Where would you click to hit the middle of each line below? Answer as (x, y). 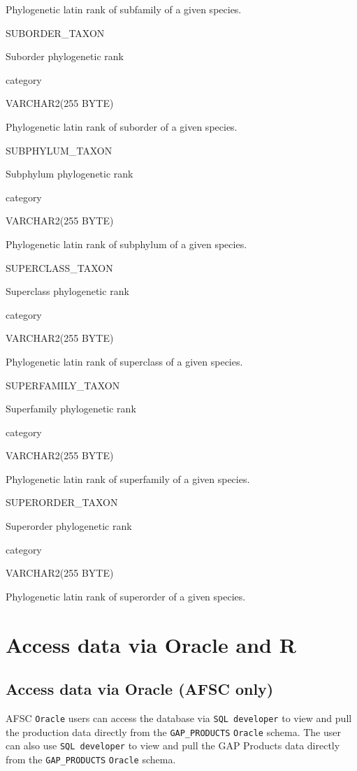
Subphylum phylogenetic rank (70, 174)
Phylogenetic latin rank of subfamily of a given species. (124, 9)
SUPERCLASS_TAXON (59, 267)
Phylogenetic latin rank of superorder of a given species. (126, 596)
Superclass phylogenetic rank (67, 291)
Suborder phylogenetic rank (65, 56)
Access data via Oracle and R (151, 644)
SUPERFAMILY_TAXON (63, 385)
